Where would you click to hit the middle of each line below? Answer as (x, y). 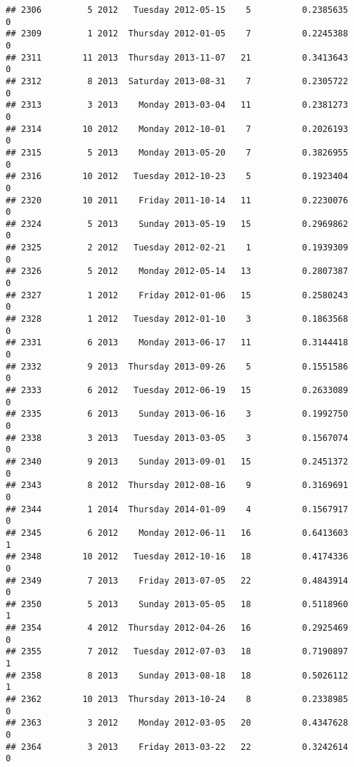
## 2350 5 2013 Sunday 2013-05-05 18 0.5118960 (177, 604)
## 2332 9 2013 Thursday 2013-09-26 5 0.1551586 (177, 366)
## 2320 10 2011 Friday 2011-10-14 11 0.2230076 (177, 200)
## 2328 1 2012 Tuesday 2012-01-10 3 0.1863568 (177, 319)
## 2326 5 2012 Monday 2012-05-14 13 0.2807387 (177, 271)
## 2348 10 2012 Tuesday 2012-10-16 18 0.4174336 (177, 557)
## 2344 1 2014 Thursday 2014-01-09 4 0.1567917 (177, 509)
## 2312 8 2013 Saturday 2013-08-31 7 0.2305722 (177, 81)
